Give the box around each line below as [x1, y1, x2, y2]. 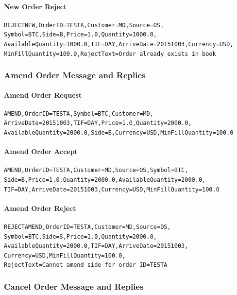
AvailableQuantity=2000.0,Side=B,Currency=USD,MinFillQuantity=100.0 [4, 129, 234, 136]
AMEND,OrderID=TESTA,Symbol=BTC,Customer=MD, [4, 110, 153, 117]
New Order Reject [4, 1, 67, 11]
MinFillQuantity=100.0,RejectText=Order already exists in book [4, 50, 216, 57]
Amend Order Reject [4, 203, 76, 213]
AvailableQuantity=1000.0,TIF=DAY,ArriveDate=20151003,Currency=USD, [4, 40, 234, 48]
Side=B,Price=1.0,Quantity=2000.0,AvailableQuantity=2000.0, [4, 176, 206, 183]
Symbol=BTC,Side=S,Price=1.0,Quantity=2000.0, [4, 233, 157, 240]
